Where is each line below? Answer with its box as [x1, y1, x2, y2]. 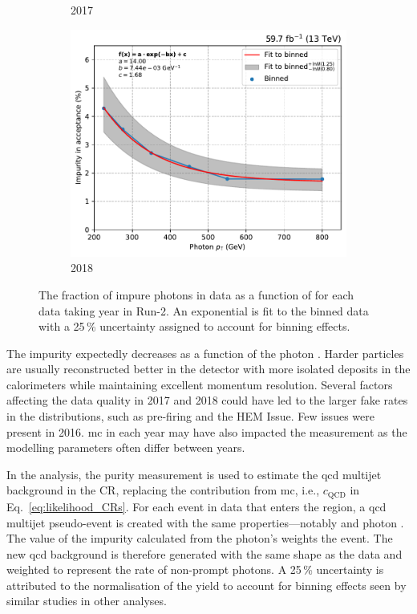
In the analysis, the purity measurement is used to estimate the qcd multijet [6, 466, 382, 482]
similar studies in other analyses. [6, 592, 167, 609]
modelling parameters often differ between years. [6, 439, 245, 456]
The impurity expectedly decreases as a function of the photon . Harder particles [6, 344, 404, 361]
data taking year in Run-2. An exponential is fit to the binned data [38, 302, 369, 319]
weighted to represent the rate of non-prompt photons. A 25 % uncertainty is [6, 561, 384, 578]
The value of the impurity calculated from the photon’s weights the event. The [6, 530, 393, 547]
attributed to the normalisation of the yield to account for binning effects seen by [6, 576, 407, 593]
